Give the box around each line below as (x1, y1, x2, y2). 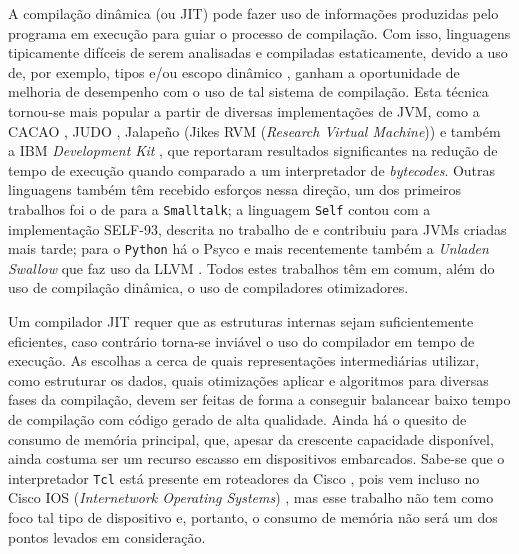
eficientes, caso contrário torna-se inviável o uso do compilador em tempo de (8, 330, 475, 351)
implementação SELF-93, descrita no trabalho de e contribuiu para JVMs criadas (8, 218, 507, 239)
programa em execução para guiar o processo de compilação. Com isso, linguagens (8, 22, 511, 43)
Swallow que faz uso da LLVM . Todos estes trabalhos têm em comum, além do (8, 257, 495, 278)
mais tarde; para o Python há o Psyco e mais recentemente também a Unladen (8, 238, 489, 259)
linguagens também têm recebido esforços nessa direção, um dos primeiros (8, 179, 461, 200)
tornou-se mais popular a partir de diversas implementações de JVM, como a (8, 100, 480, 121)
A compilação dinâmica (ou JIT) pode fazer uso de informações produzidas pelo (8, 3, 499, 23)
